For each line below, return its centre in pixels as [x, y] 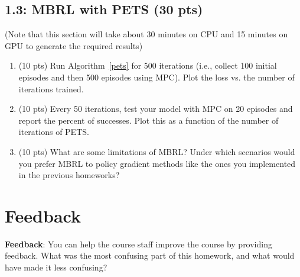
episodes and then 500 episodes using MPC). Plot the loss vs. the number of [156, 77]
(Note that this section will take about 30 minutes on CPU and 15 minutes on [146, 34]
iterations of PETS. [54, 132]
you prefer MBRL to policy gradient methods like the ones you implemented [157, 163]
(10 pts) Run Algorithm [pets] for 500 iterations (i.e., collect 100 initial [148, 65]
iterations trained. [51, 88]
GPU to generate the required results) [74, 45]
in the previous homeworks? [69, 175]
